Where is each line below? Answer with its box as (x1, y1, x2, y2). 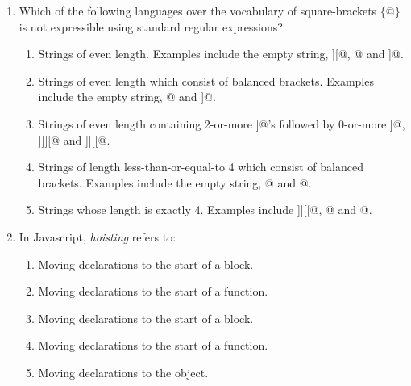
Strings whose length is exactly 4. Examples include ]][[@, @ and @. (38, 201, 372, 218)
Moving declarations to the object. (38, 363, 209, 380)
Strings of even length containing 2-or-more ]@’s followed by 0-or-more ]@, (38, 115, 405, 132)
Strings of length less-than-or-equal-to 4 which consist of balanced (38, 158, 363, 175)
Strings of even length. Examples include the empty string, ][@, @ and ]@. (38, 45, 404, 62)
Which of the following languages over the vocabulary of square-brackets (19, 2, 377, 19)
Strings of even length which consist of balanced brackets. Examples (38, 72, 374, 89)
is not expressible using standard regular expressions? (19, 18, 283, 35)
